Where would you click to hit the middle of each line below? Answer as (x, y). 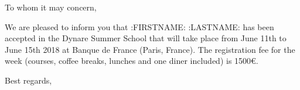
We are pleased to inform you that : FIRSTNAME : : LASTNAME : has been (139, 26)
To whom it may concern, (51, 7)
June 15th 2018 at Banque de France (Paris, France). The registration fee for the (150, 49)
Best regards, (28, 80)
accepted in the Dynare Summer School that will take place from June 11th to (146, 38)
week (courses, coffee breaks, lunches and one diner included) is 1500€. (132, 61)
